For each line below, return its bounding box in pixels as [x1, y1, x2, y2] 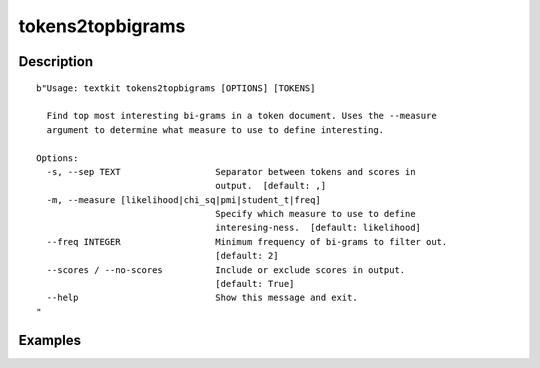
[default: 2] [215, 250, 279, 262]
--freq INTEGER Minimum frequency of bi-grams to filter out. [46, 236, 448, 247]
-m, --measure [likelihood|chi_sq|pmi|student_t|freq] [46, 194, 322, 205]
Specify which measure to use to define [215, 208, 416, 220]
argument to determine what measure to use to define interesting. [46, 124, 385, 135]
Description [18, 53, 94, 70]
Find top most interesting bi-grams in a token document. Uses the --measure [46, 110, 437, 122]
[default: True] [215, 278, 295, 290]
